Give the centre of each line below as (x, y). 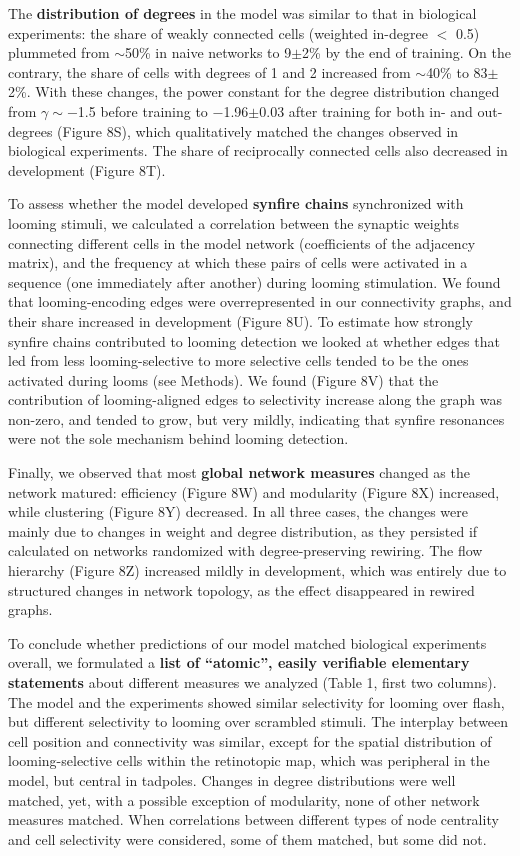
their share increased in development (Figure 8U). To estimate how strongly (241, 320)
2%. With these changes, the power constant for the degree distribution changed (254, 91)
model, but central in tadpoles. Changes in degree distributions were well (232, 779)
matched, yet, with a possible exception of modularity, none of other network (244, 799)
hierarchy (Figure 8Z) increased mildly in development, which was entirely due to (257, 570)
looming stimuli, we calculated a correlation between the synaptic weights (233, 222)
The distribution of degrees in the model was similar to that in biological (242, 13)
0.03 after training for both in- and (366, 110)
